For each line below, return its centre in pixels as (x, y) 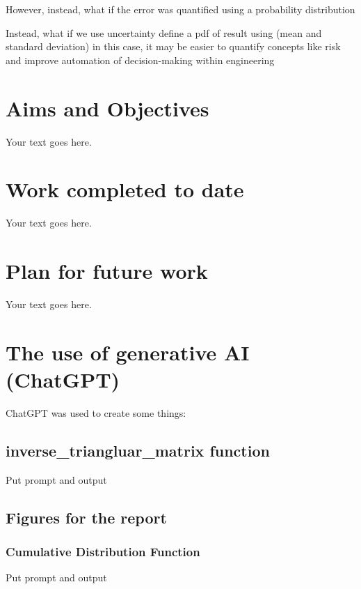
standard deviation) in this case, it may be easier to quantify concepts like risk (173, 46)
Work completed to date (125, 189)
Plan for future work (107, 270)
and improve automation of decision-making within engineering (140, 60)
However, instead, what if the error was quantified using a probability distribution (180, 9)
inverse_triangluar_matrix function (138, 450)
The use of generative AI (128, 352)
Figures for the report (86, 517)
